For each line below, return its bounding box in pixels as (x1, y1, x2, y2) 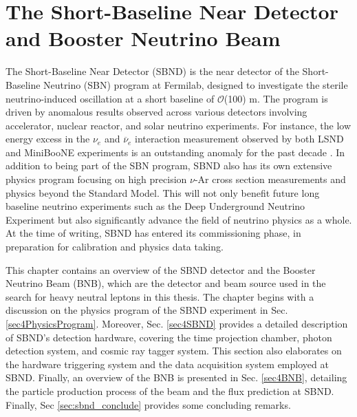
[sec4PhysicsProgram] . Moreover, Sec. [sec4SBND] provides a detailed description (6, 317, 348, 330)
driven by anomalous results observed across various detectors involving (6, 105, 307, 119)
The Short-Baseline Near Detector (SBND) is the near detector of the (6, 64, 299, 78)
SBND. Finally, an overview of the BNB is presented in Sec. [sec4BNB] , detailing (6, 370, 347, 385)
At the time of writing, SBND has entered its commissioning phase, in (6, 226, 301, 240)
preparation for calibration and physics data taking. (6, 239, 224, 254)
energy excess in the (6, 131, 90, 146)
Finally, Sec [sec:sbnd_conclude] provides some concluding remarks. (6, 397, 291, 411)
